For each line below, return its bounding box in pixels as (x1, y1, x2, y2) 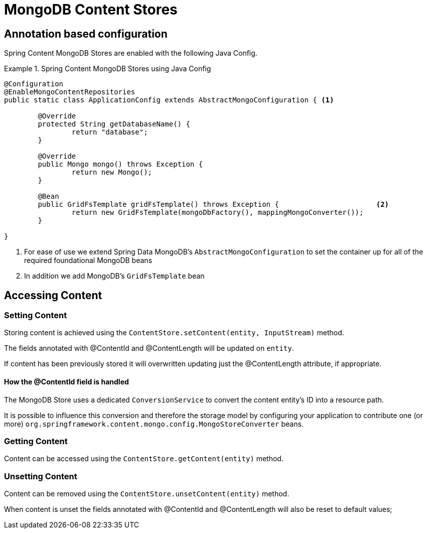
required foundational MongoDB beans (24, 256, 153, 265)
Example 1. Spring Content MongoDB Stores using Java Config (4, 64, 211, 73)
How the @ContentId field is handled (4, 377, 129, 386)
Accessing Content (4, 289, 102, 302)
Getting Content (4, 436, 68, 446)
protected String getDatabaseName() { (38, 120, 190, 128)
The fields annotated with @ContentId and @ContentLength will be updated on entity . (4, 344, 294, 353)
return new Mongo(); (71, 168, 153, 177)
